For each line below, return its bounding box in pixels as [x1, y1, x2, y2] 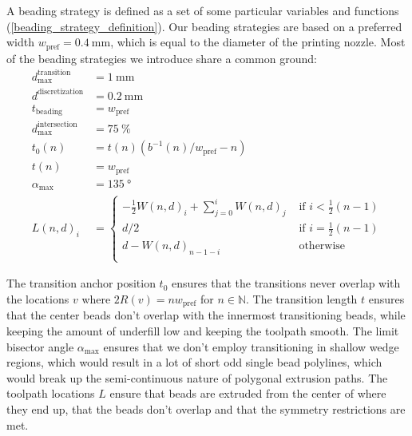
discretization [38, 88, 84, 97]
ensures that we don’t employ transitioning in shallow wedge [103, 338, 399, 355]
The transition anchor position [6, 275, 156, 291]
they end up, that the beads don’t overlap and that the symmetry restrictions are [6, 400, 406, 417]
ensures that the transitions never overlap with [172, 275, 401, 291]
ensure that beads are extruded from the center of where [109, 385, 386, 402]
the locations [6, 290, 69, 307]
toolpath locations [6, 385, 95, 402]
